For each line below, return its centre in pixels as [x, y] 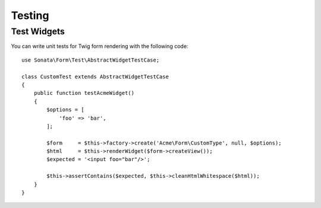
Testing [30, 15]
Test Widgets [38, 31]
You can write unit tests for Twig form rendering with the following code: [100, 46]
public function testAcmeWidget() [84, 93]
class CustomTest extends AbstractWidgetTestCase [95, 76]
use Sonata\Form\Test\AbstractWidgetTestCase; [91, 60]
